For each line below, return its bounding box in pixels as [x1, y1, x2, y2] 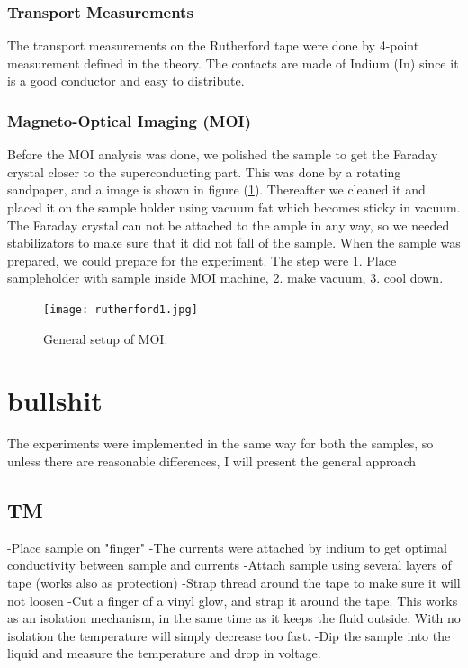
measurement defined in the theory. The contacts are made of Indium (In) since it [7, 53, 459, 72]
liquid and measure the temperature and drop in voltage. [7, 644, 321, 663]
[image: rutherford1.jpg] [43, 302, 198, 316]
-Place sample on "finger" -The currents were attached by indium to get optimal [7, 537, 447, 556]
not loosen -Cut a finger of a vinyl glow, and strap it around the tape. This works [7, 591, 458, 609]
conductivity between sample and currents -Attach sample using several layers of [7, 555, 452, 574]
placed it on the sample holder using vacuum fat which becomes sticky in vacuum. [7, 198, 461, 216]
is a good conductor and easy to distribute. [7, 71, 245, 90]
